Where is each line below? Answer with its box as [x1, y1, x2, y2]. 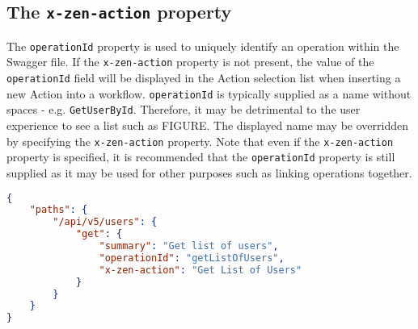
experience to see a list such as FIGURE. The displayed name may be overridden [6, 117, 408, 134]
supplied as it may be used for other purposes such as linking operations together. [6, 164, 412, 181]
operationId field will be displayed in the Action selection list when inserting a [6, 69, 401, 86]
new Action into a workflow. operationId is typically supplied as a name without [6, 85, 412, 102]
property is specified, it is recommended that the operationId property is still [6, 148, 395, 165]
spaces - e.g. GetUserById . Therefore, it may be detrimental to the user [6, 101, 361, 118]
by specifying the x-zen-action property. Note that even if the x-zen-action [6, 132, 394, 149]
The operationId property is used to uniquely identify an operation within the [6, 37, 399, 54]
